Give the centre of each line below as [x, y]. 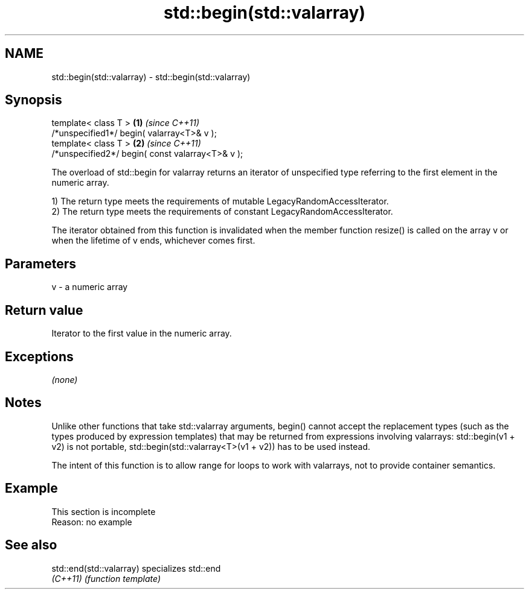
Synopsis [34, 100]
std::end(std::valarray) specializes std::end [136, 568]
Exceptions [39, 356]
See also [31, 545]
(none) [65, 379]
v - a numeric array [90, 287]
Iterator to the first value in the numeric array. [142, 333]
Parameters [40, 264]
